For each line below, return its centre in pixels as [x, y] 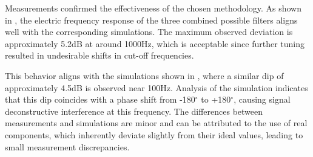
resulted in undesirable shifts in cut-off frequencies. [99, 55]
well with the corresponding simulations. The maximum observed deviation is [149, 32]
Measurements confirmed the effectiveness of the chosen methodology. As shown [153, 8]
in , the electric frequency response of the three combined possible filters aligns [151, 20]
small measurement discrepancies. [67, 146]
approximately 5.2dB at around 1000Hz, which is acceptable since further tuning [155, 43]
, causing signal [262, 99]
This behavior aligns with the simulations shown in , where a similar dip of [144, 75]
